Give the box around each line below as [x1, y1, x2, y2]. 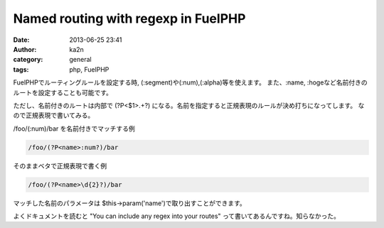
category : [13, 55, 43, 64]
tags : [13, 65, 29, 74]
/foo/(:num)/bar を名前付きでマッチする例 [13, 124, 135, 133]
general [69, 55, 92, 64]
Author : [13, 45, 37, 53]
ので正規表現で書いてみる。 [13, 111, 95, 120]
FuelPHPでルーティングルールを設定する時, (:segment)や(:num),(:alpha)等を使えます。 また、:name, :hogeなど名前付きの [13, 78, 368, 87]
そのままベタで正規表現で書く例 [13, 161, 107, 170]
